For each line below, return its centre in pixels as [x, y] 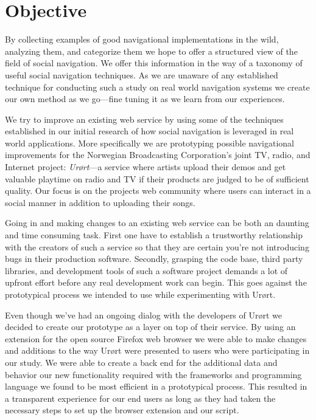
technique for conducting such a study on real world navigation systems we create [157, 87]
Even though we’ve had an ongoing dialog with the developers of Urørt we [144, 315]
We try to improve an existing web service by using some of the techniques [144, 119]
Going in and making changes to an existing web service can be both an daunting [157, 223]
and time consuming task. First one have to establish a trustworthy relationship [154, 235]
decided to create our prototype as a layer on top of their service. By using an [150, 327]
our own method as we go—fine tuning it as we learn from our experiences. [145, 99]
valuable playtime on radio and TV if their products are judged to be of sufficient [157, 178]
